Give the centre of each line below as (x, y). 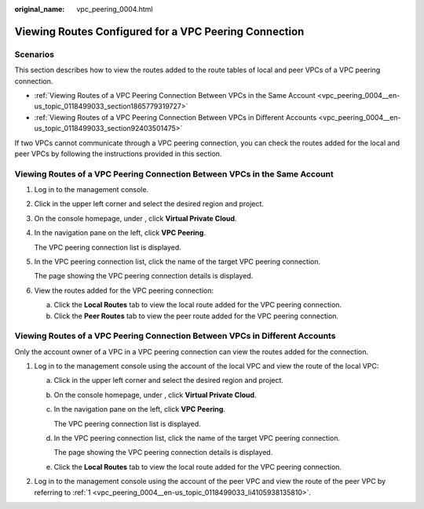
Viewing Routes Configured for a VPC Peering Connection (159, 31)
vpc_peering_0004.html (115, 9)
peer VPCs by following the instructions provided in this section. (118, 154)
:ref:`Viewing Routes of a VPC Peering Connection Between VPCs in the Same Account (175, 95)
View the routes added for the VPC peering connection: (124, 290)
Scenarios (35, 54)
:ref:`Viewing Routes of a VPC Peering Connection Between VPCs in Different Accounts (175, 117)
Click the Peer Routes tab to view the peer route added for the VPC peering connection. (196, 316)
